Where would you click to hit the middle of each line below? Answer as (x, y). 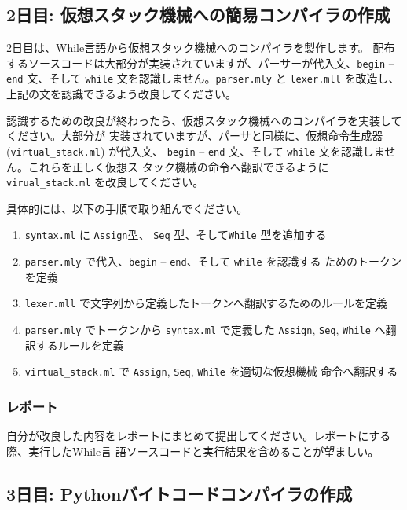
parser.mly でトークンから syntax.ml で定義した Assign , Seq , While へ (205, 329)
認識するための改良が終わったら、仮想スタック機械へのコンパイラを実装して (204, 120)
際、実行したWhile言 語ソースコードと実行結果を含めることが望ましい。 (193, 451)
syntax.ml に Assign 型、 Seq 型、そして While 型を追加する (176, 235)
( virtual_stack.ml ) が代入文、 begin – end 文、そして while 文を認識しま (196, 150)
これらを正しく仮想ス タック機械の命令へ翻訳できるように (178, 166)
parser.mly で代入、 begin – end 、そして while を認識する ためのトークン (213, 261)
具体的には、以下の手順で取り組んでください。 (127, 208)
